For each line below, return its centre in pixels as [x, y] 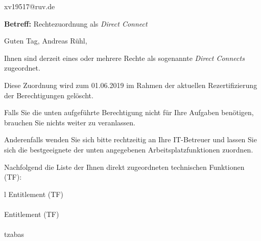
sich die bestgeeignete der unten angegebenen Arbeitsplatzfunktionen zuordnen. [129, 149]
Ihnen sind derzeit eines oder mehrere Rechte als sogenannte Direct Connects [124, 58]
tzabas [14, 234]
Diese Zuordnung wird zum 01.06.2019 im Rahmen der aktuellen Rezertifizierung [131, 85]
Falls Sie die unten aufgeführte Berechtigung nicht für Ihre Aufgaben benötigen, [129, 112]
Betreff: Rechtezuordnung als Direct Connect [76, 23]
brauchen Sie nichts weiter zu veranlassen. [70, 122]
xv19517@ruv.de [30, 6]
